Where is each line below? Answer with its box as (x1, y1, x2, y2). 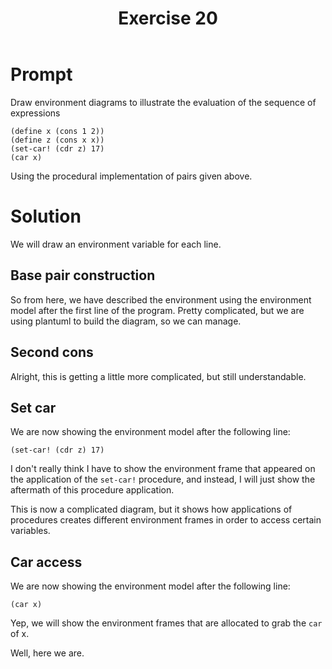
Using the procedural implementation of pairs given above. (10, 170, 253, 182)
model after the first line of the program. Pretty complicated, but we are (10, 304, 305, 316)
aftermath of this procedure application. (10, 484, 175, 496)
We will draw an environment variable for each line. (10, 238, 222, 250)
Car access (10, 553, 83, 571)
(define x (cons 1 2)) (10, 126, 105, 136)
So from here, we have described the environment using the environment (10, 293, 312, 306)
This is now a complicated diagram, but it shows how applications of (10, 503, 293, 516)
